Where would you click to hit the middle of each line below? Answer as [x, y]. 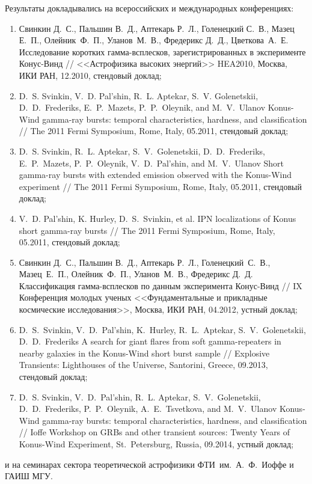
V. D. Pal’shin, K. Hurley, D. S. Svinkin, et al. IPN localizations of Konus [158, 218]
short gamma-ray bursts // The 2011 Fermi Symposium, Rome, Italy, [147, 230]
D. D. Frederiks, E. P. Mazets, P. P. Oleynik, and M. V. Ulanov [142, 107]
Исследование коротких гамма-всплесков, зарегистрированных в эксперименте [162, 51]
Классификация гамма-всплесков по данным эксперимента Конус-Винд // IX [161, 285]
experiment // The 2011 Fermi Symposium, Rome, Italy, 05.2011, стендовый [160, 186]
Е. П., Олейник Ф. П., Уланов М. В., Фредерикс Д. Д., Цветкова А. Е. [154, 40]
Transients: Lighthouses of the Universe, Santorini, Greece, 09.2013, [143, 365]
